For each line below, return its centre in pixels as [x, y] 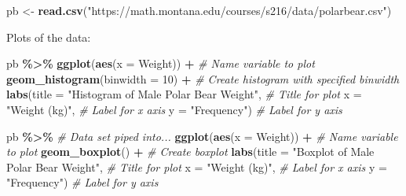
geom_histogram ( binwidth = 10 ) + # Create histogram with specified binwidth [203, 78]
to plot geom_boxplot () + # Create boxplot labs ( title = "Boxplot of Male [190, 152]
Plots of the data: [49, 37]
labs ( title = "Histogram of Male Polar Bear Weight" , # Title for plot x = [184, 94]
